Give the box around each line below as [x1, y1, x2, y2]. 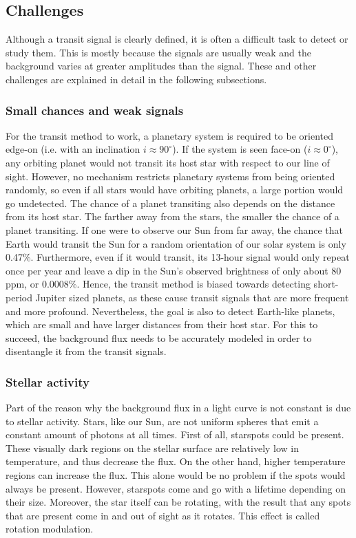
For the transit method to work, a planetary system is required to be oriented [6, 128, 333, 142]
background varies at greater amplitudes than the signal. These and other [6, 58, 317, 73]
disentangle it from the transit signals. [6, 344, 167, 358]
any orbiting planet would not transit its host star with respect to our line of [6, 155, 330, 169]
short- [313, 277, 339, 291]
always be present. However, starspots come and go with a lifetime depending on [6, 481, 346, 495]
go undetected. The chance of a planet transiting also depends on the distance [6, 195, 335, 210]
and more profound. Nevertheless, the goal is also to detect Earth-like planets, [6, 303, 335, 318]
